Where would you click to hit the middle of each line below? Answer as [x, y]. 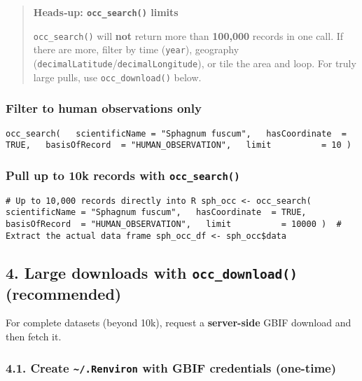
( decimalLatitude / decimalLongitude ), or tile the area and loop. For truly [195, 63]
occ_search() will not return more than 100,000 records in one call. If [188, 35]
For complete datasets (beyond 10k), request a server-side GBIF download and [179, 323]
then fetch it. [34, 336]
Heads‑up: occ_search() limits [106, 12]
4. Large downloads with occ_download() [152, 272]
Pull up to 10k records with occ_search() [123, 175]
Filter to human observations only [104, 108]
